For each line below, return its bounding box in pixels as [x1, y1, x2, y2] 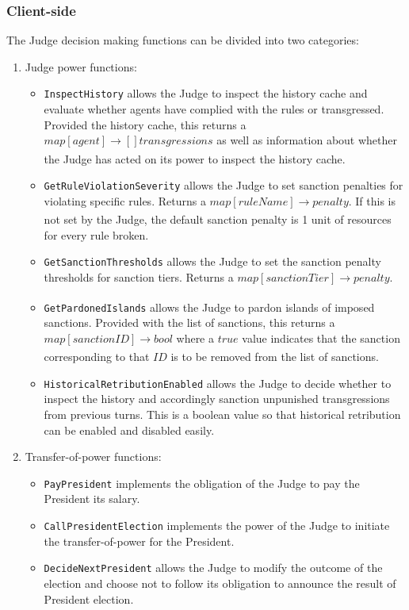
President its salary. [44, 490, 140, 507]
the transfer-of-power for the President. [44, 532, 235, 549]
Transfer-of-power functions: [25, 448, 162, 465]
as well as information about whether [216, 132, 397, 148]
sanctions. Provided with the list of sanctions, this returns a [44, 314, 335, 331]
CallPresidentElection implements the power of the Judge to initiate [44, 517, 390, 534]
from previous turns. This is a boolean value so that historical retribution [44, 406, 401, 422]
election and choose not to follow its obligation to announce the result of [44, 574, 396, 591]
